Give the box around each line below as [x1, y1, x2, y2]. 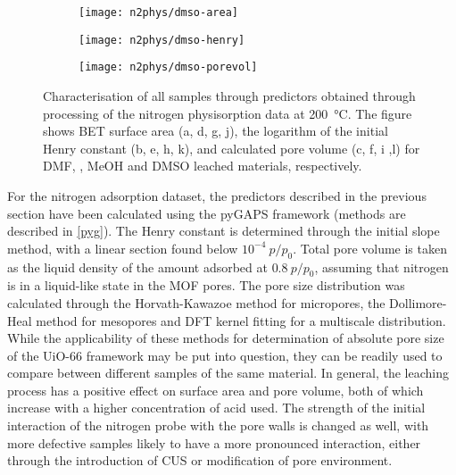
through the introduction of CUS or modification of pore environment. [7, 451, 393, 470]
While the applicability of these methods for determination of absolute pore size [7, 329, 444, 347]
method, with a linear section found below [7, 238, 238, 257]
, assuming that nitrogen [314, 257, 449, 276]
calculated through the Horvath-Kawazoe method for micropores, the [7, 293, 386, 312]
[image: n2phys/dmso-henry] [79, 33, 245, 46]
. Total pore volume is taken [293, 238, 447, 257]
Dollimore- [389, 293, 447, 312]
